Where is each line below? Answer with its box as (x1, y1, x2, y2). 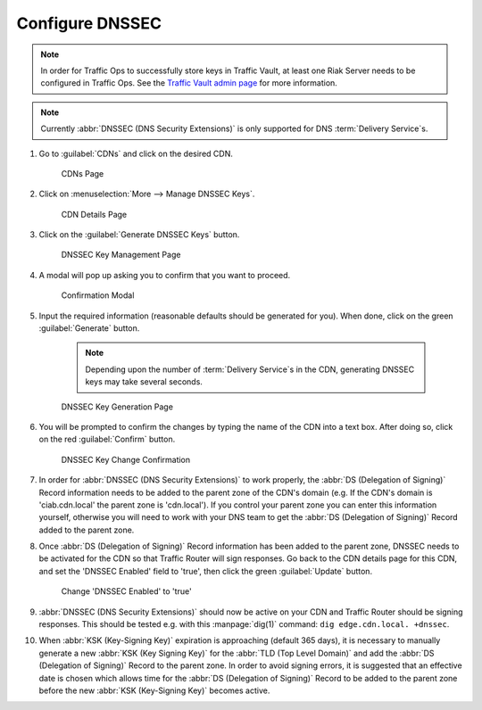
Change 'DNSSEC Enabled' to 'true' (61, 586, 192, 597)
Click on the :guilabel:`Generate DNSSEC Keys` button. (38, 229, 240, 240)
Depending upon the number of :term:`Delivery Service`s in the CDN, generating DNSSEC (85, 364, 415, 375)
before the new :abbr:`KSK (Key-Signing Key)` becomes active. (38, 685, 270, 696)
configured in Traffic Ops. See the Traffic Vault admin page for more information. (40, 78, 338, 88)
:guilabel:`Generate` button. (38, 323, 140, 334)
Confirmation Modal (61, 290, 135, 301)
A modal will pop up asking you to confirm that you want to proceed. (38, 269, 291, 280)
